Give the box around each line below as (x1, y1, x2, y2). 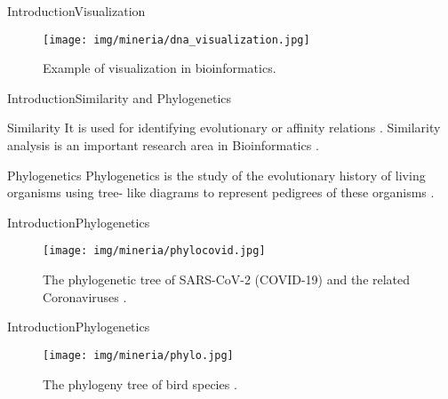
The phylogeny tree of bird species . (43, 374, 237, 393)
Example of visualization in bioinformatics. (43, 59, 276, 77)
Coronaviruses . (43, 287, 127, 306)
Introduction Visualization (7, 2, 146, 20)
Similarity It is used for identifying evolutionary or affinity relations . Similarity (7, 118, 441, 137)
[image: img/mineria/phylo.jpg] (43, 348, 234, 362)
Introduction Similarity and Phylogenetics (7, 88, 232, 107)
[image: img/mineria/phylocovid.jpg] (43, 244, 266, 258)
